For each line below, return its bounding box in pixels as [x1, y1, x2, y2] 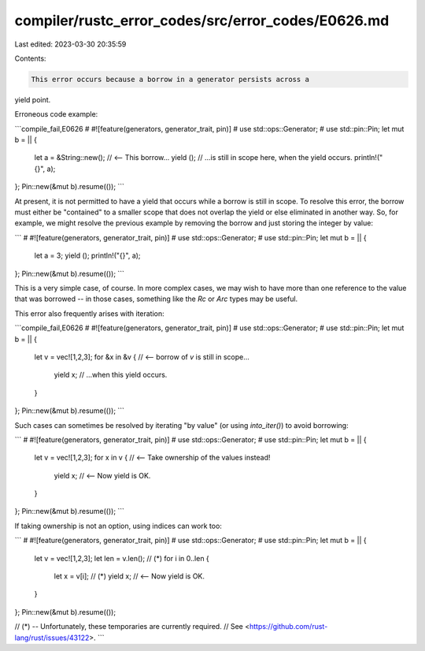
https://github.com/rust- [249, 622, 328, 631]
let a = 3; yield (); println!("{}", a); [34, 251, 141, 260]
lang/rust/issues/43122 [14, 633, 90, 642]
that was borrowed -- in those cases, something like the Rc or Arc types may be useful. [14, 294, 298, 303]
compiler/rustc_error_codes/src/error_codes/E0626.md [14, 12, 390, 29]
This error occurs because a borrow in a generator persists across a [31, 75, 310, 84]
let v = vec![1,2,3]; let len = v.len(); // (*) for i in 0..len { [34, 553, 210, 563]
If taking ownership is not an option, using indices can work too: [14, 521, 222, 530]
